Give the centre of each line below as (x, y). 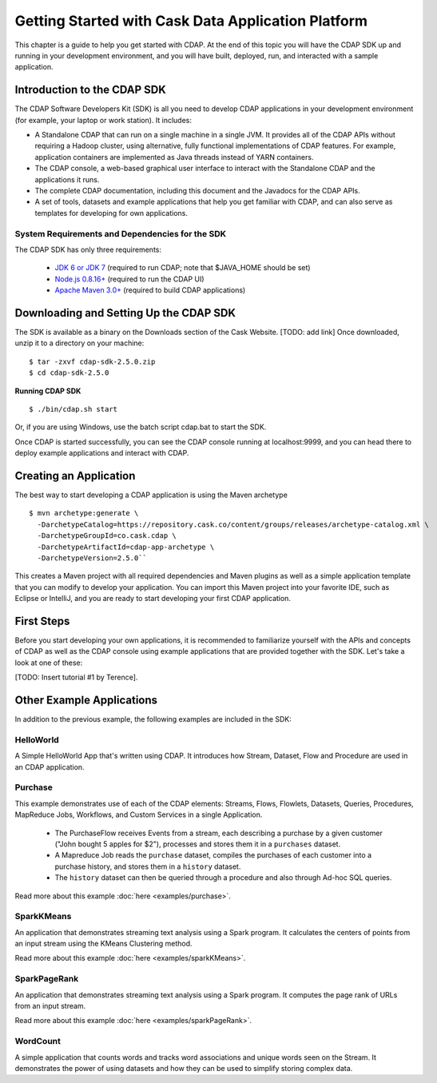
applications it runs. (67, 179)
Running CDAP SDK (48, 391)
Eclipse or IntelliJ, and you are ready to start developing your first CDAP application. (153, 599)
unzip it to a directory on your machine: (79, 343)
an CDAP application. (50, 766)
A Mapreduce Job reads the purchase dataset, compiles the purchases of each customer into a (213, 855)
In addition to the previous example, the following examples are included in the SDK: (153, 719)
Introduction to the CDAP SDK (91, 90)
